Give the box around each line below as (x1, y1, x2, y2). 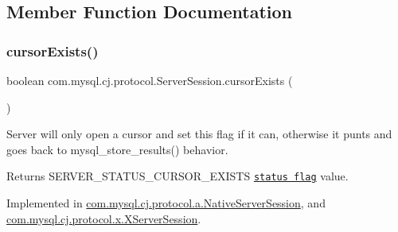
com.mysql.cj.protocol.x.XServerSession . (6, 210, 201, 226)
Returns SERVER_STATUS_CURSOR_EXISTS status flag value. (6, 168, 349, 184)
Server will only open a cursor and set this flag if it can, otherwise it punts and (6, 126, 392, 142)
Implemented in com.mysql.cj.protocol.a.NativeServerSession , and (6, 195, 326, 211)
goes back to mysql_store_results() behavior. (6, 141, 228, 157)
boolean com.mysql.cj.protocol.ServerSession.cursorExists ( (6, 72, 293, 88)
